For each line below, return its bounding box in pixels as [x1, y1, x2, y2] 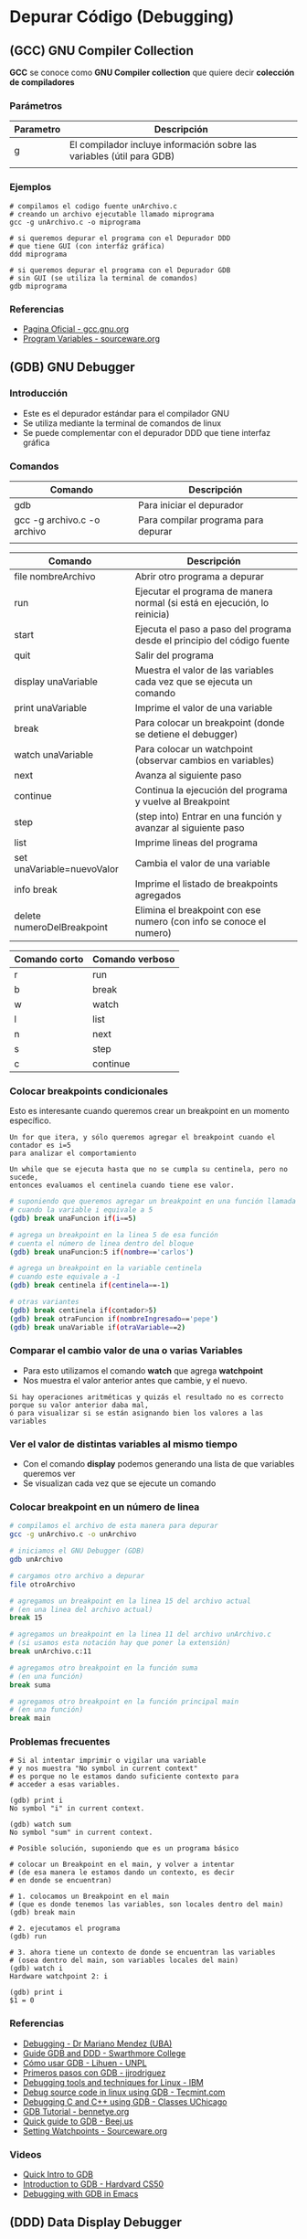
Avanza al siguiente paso [134, 769, 242, 781]
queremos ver [22, 1469, 76, 1480]
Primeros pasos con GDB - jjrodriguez [22, 2067, 166, 2078]
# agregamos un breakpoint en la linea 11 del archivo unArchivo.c [9, 1629, 272, 1639]
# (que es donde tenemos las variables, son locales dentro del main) [9, 1900, 284, 1909]
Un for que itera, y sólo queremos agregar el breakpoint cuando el [9, 1133, 276, 1142]
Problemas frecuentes [9, 1735, 111, 1748]
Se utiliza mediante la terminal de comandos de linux [22, 418, 222, 429]
